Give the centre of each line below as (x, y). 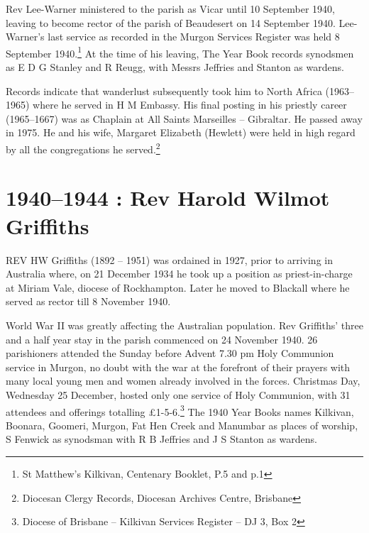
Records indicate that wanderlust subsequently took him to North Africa (164, 90)
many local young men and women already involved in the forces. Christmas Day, (183, 381)
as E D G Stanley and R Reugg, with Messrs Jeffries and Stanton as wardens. (175, 67)
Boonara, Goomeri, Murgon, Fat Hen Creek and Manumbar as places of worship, (182, 425)
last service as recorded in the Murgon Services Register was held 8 (194, 37)
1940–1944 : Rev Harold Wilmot (168, 198)
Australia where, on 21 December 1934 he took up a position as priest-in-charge (179, 274)
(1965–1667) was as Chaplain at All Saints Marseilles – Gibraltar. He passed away (184, 118)
